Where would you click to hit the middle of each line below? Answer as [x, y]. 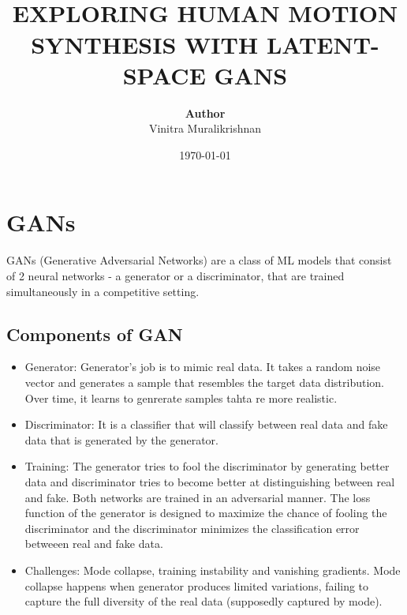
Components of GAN [95, 334]
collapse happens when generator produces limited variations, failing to [197, 585]
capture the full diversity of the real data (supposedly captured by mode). [203, 601]
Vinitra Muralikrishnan [205, 128]
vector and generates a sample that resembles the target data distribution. [204, 382]
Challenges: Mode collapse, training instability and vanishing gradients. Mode [213, 570]
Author [205, 112]
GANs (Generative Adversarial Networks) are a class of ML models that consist [199, 260]
